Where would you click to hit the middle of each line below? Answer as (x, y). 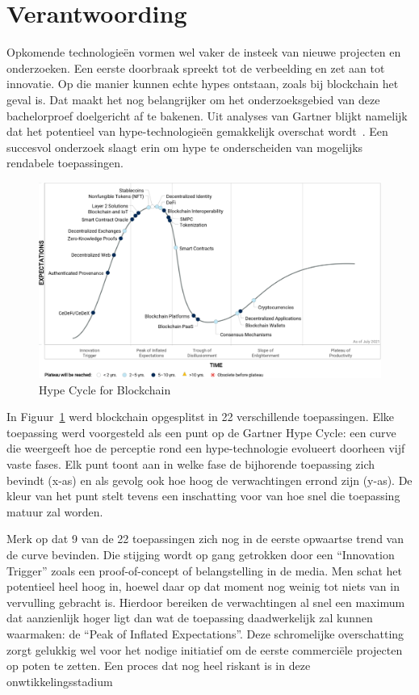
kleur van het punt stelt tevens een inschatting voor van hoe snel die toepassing (203, 496)
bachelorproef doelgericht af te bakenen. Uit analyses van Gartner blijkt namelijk (207, 115)
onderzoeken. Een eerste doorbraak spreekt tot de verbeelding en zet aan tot (196, 67)
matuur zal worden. (55, 511)
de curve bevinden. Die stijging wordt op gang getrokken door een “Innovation (201, 555)
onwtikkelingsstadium (60, 681)
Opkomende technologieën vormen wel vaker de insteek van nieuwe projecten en (204, 52)
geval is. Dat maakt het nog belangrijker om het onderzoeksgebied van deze (193, 99)
